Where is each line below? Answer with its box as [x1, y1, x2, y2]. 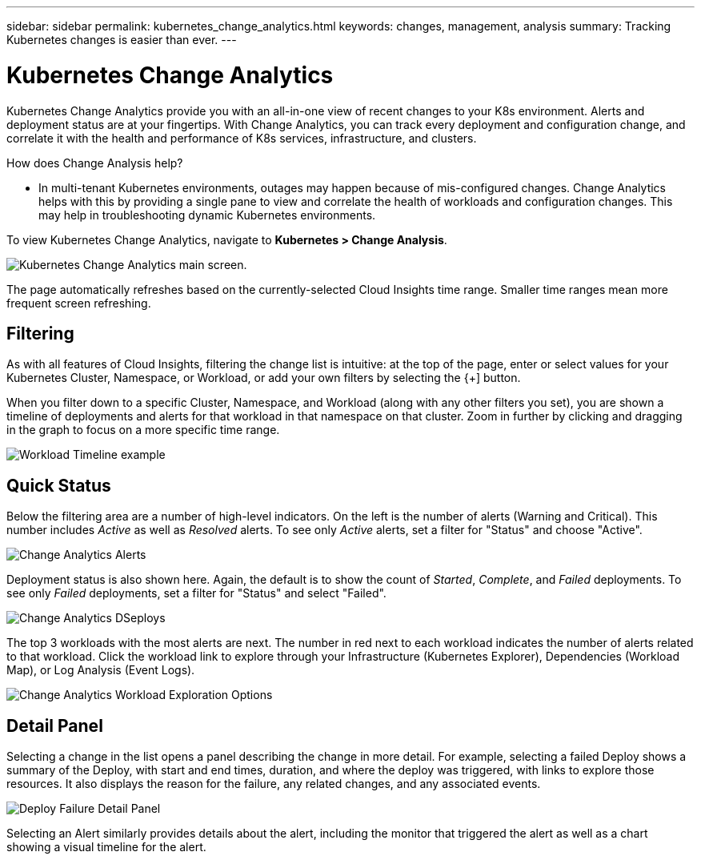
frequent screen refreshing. [6, 295, 151, 310]
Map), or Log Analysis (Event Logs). [6, 663, 195, 677]
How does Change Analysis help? [6, 155, 183, 170]
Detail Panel [6, 715, 103, 736]
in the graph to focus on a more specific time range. [6, 423, 280, 437]
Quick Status [6, 475, 111, 496]
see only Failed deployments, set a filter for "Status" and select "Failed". [6, 586, 387, 601]
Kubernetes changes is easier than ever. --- [6, 33, 237, 46]
